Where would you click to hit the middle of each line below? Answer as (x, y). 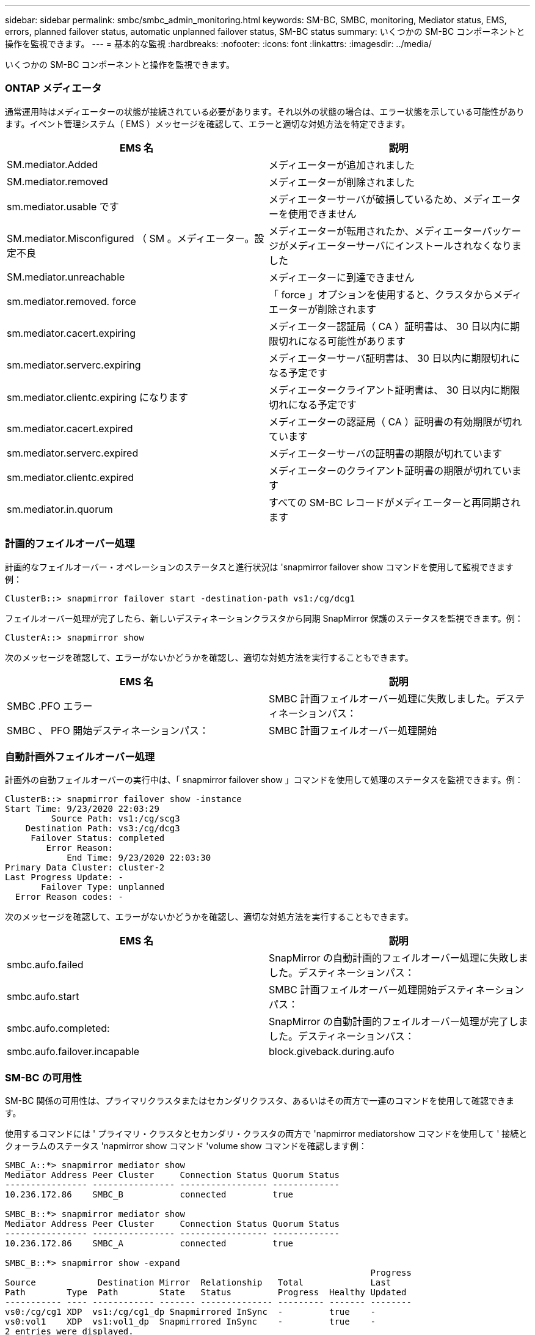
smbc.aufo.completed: (58, 1028)
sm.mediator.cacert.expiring (71, 333)
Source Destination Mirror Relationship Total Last (198, 1282)
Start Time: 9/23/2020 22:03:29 (82, 809)
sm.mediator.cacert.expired (70, 428)
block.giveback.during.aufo (332, 1052)
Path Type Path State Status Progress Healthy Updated (206, 1292)
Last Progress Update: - (64, 877)
